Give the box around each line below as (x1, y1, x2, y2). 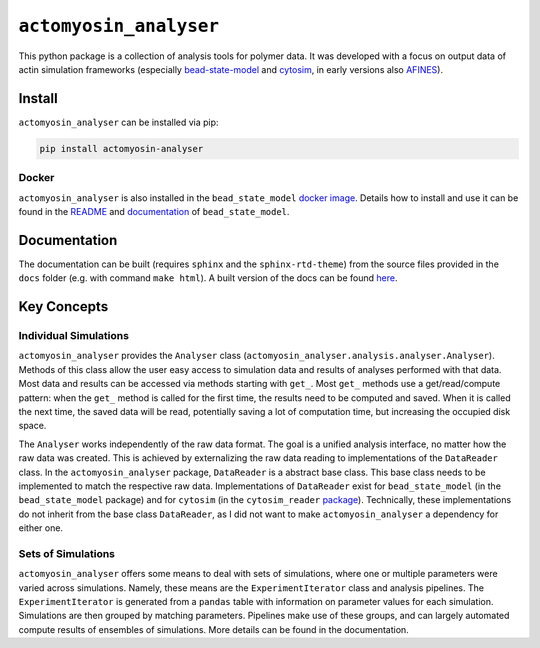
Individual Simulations (18, 329, 130, 343)
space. (18, 420, 47, 432)
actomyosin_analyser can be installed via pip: (18, 116, 219, 128)
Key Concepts (18, 298, 109, 315)
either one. (18, 522, 64, 534)
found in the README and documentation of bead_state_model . (18, 205, 290, 217)
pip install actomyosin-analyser (39, 143, 204, 154)
